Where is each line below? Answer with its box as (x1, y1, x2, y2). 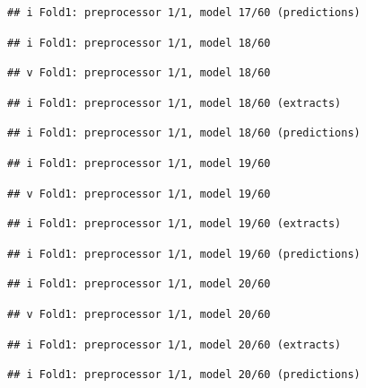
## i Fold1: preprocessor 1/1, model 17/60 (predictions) (7, 6, 361, 19)
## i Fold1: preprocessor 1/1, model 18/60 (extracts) (7, 96, 342, 110)
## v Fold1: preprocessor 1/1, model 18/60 (7, 66, 271, 80)
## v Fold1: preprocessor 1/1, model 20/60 (7, 307, 271, 321)
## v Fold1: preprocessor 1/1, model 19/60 (7, 187, 271, 200)
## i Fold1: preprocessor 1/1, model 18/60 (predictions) (7, 127, 361, 140)
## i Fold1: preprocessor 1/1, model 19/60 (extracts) (7, 217, 342, 231)
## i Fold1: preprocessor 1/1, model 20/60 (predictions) (7, 368, 361, 382)
